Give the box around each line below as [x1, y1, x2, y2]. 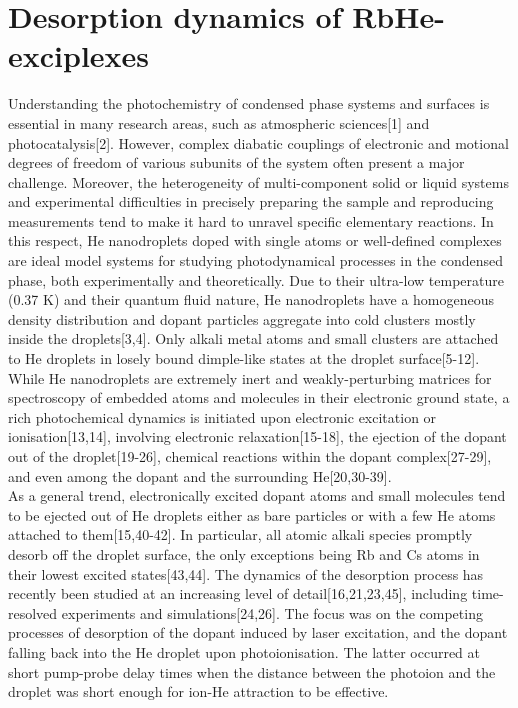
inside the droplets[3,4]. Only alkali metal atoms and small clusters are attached [8, 328, 499, 349]
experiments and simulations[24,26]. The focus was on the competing [61, 602, 483, 623]
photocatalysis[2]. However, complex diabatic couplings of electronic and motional [8, 132, 509, 153]
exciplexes [8, 35, 150, 76]
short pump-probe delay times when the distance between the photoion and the [8, 661, 496, 682]
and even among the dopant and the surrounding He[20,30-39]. [8, 465, 392, 486]
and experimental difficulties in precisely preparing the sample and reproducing [8, 191, 494, 212]
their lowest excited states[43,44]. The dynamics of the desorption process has [8, 563, 484, 584]
